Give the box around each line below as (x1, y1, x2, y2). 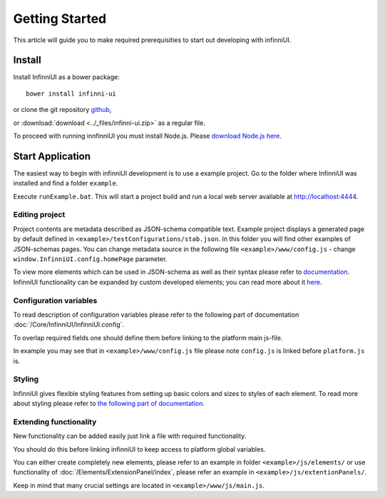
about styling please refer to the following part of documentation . (13, 400, 205, 408)
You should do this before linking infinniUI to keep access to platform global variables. (13, 444, 266, 453)
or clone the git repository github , (13, 106, 112, 114)
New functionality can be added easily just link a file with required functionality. (13, 432, 247, 440)
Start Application (13, 150, 91, 162)
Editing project (13, 210, 66, 220)
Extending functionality (13, 417, 97, 427)
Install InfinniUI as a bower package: (13, 73, 120, 81)
